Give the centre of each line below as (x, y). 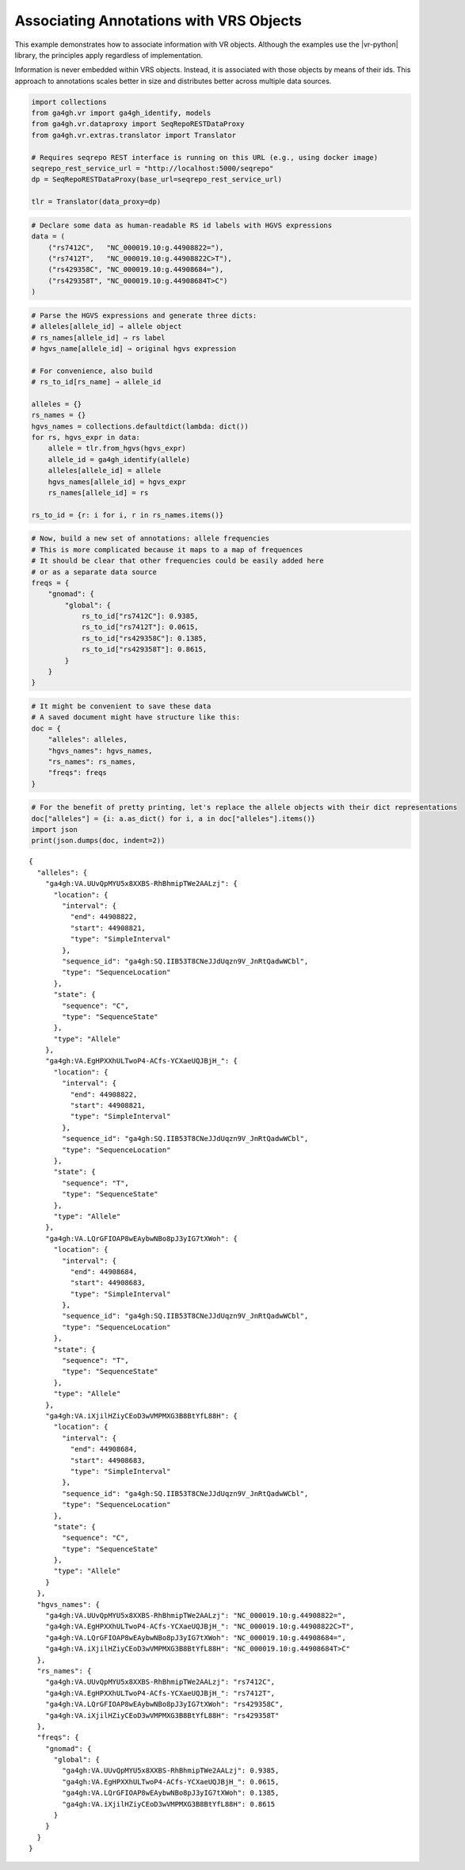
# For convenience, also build (92, 371)
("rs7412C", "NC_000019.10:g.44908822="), (136, 247)
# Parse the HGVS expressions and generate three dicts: (144, 315)
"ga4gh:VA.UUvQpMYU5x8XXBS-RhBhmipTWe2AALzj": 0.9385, (171, 1771)
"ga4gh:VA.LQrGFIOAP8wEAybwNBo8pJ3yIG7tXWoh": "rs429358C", (164, 1704)
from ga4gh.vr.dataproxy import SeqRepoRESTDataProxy (138, 124)
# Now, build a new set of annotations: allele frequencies (151, 538)
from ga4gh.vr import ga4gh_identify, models (121, 113)
